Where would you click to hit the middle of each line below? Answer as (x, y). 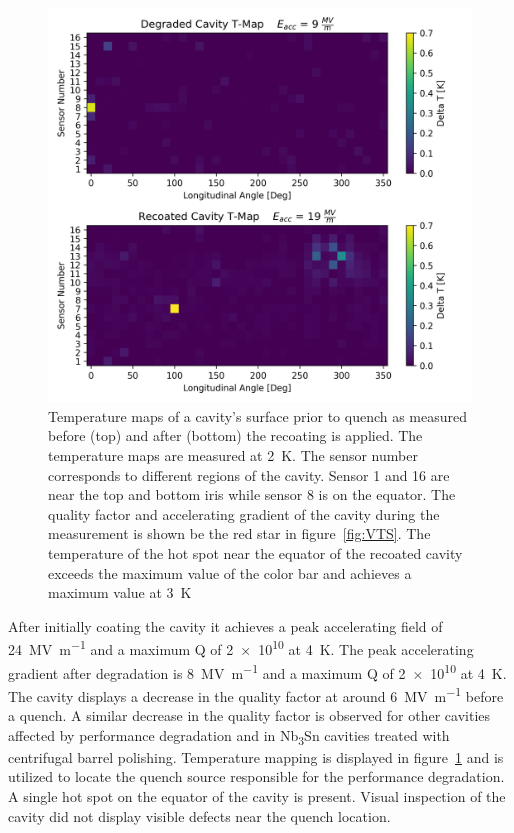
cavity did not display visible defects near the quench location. (199, 815)
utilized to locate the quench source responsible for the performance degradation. (256, 776)
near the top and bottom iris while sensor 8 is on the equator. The (252, 494)
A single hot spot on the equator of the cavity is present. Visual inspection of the (257, 795)
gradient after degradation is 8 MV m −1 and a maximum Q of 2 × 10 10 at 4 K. (257, 671)
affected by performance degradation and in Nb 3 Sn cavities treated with (229, 736)
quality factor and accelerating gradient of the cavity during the (244, 513)
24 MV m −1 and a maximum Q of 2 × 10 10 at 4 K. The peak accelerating (241, 647)
